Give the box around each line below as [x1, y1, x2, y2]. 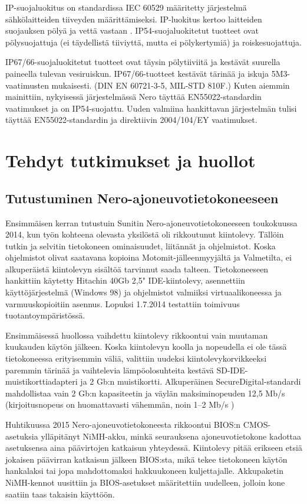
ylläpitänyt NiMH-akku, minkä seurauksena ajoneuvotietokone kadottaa [41, 430, 302, 442]
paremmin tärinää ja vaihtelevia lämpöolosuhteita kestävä [5, 363, 214, 376]
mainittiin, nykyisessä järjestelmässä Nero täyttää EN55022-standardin [5, 90, 262, 103]
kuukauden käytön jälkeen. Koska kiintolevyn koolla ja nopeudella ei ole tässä [5, 340, 287, 353]
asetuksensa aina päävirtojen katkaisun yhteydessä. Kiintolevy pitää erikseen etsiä [5, 441, 302, 454]
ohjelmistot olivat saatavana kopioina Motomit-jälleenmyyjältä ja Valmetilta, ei [5, 251, 292, 264]
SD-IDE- [216, 363, 248, 376]
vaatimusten [5, 79, 49, 91]
